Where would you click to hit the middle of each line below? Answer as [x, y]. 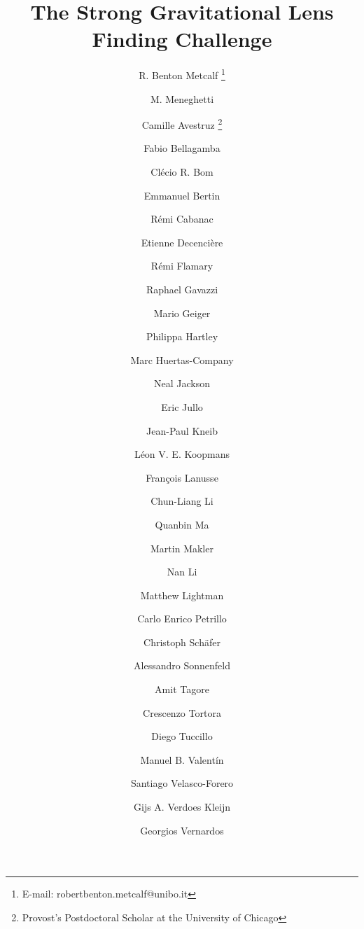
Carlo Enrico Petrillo [182, 619]
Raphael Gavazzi [182, 289]
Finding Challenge [182, 39]
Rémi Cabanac [182, 219]
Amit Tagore [182, 689]
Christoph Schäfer [182, 642]
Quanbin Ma [182, 524]
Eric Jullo [182, 406]
